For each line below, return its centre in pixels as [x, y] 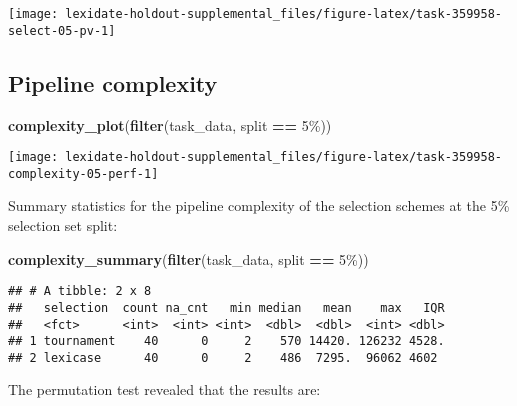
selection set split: [63, 225]
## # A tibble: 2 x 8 [80, 291]
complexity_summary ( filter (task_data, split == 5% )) [188, 258]
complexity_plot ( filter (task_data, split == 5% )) [170, 124]
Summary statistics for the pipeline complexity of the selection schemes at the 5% [259, 205]
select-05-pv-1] [62, 30]
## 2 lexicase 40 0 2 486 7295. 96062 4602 [223, 357]
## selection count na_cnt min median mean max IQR [226, 307]
